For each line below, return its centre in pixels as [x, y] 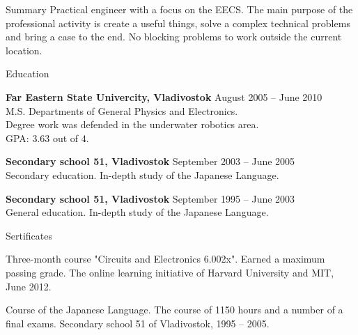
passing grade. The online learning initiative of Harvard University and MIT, [170, 272]
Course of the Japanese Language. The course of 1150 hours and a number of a [174, 310]
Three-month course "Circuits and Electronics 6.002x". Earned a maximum [165, 259]
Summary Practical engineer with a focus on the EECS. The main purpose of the [179, 9]
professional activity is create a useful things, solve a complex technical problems [178, 23]
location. [24, 50]
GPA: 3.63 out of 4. [47, 138]
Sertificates [29, 235]
